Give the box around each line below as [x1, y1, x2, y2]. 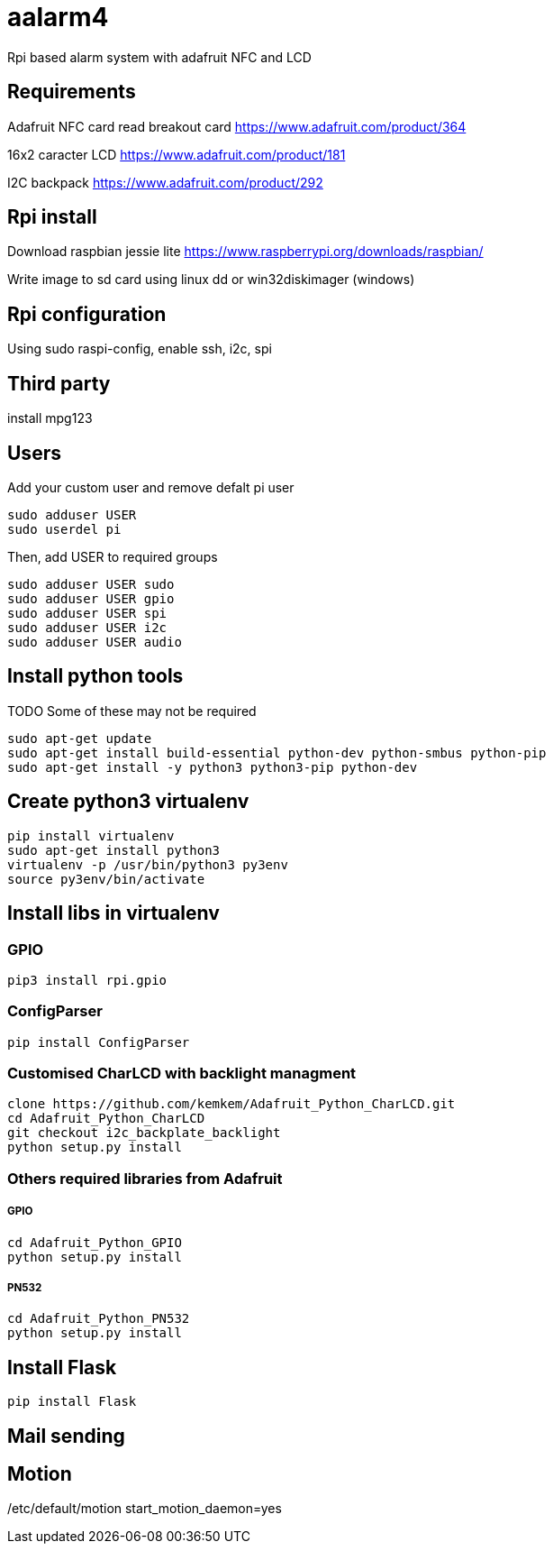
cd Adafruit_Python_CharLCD [7, 1111, 205, 1126]
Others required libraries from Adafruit [7, 1169, 283, 1188]
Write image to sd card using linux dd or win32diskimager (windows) [7, 271, 415, 288]
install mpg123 [7, 410, 93, 427]
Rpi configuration [7, 302, 167, 326]
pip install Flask [7, 1394, 137, 1409]
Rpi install [7, 206, 97, 229]
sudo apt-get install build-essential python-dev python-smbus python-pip [7, 745, 547, 760]
